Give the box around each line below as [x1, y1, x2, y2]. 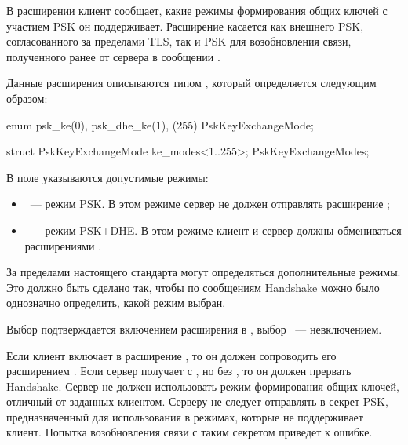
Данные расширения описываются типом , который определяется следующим [6, 75, 377, 91]
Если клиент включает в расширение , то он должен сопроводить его [6, 347, 337, 363]
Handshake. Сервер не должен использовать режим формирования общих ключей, [6, 378, 399, 394]
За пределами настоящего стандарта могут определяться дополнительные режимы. [6, 264, 401, 280]
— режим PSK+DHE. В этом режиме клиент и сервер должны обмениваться [30, 221, 402, 238]
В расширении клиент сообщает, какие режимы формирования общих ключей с [6, 2, 388, 18]
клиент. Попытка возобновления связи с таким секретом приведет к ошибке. [6, 424, 373, 440]
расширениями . [24, 237, 102, 254]
